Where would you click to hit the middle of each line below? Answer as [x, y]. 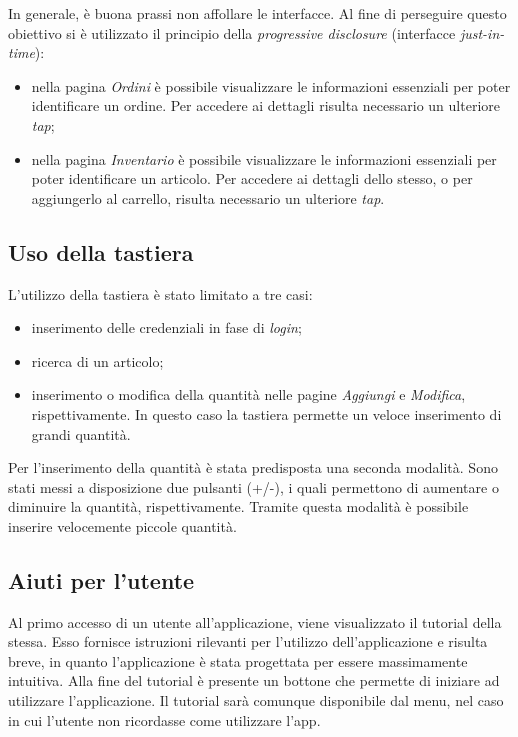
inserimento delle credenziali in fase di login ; [166, 327]
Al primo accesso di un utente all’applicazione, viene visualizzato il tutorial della [255, 621]
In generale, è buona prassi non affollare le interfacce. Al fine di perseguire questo [257, 13]
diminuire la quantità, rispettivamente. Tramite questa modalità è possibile [238, 506]
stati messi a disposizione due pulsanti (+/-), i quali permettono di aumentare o [253, 486]
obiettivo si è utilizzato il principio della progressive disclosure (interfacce [232, 32]
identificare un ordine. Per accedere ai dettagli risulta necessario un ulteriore [265, 105]
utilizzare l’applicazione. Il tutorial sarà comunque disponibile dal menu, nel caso [256, 700]
